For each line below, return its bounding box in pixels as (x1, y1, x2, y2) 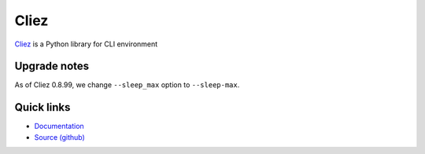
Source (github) (34, 132, 86, 141)
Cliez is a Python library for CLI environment (14, 39, 158, 49)
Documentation (34, 122, 84, 131)
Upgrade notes (14, 60, 90, 73)
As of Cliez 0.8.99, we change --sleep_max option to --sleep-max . (14, 80, 240, 90)
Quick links (14, 101, 71, 114)
